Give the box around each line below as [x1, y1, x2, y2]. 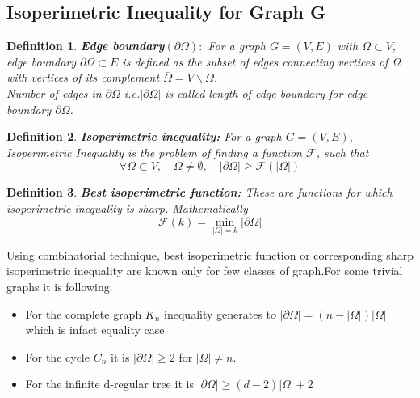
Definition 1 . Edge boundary [6, 37, 165, 54]
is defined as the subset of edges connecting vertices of [122, 53, 388, 70]
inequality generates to [164, 305, 277, 322]
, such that [316, 143, 369, 160]
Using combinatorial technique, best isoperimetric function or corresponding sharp [6, 246, 414, 263]
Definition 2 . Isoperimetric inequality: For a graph [6, 128, 282, 145]
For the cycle [25, 348, 90, 365]
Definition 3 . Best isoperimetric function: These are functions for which [6, 184, 393, 201]
